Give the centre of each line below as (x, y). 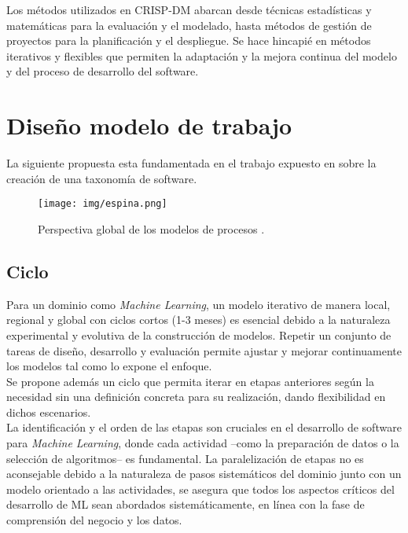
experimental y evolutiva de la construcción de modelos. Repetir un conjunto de (199, 335)
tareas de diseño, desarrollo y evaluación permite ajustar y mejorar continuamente (204, 350)
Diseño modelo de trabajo (149, 125)
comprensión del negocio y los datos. (94, 520)
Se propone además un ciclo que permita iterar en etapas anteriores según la (190, 381)
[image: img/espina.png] (103, 204)
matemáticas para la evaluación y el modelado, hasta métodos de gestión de (189, 25)
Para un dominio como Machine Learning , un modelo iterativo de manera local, (198, 304)
